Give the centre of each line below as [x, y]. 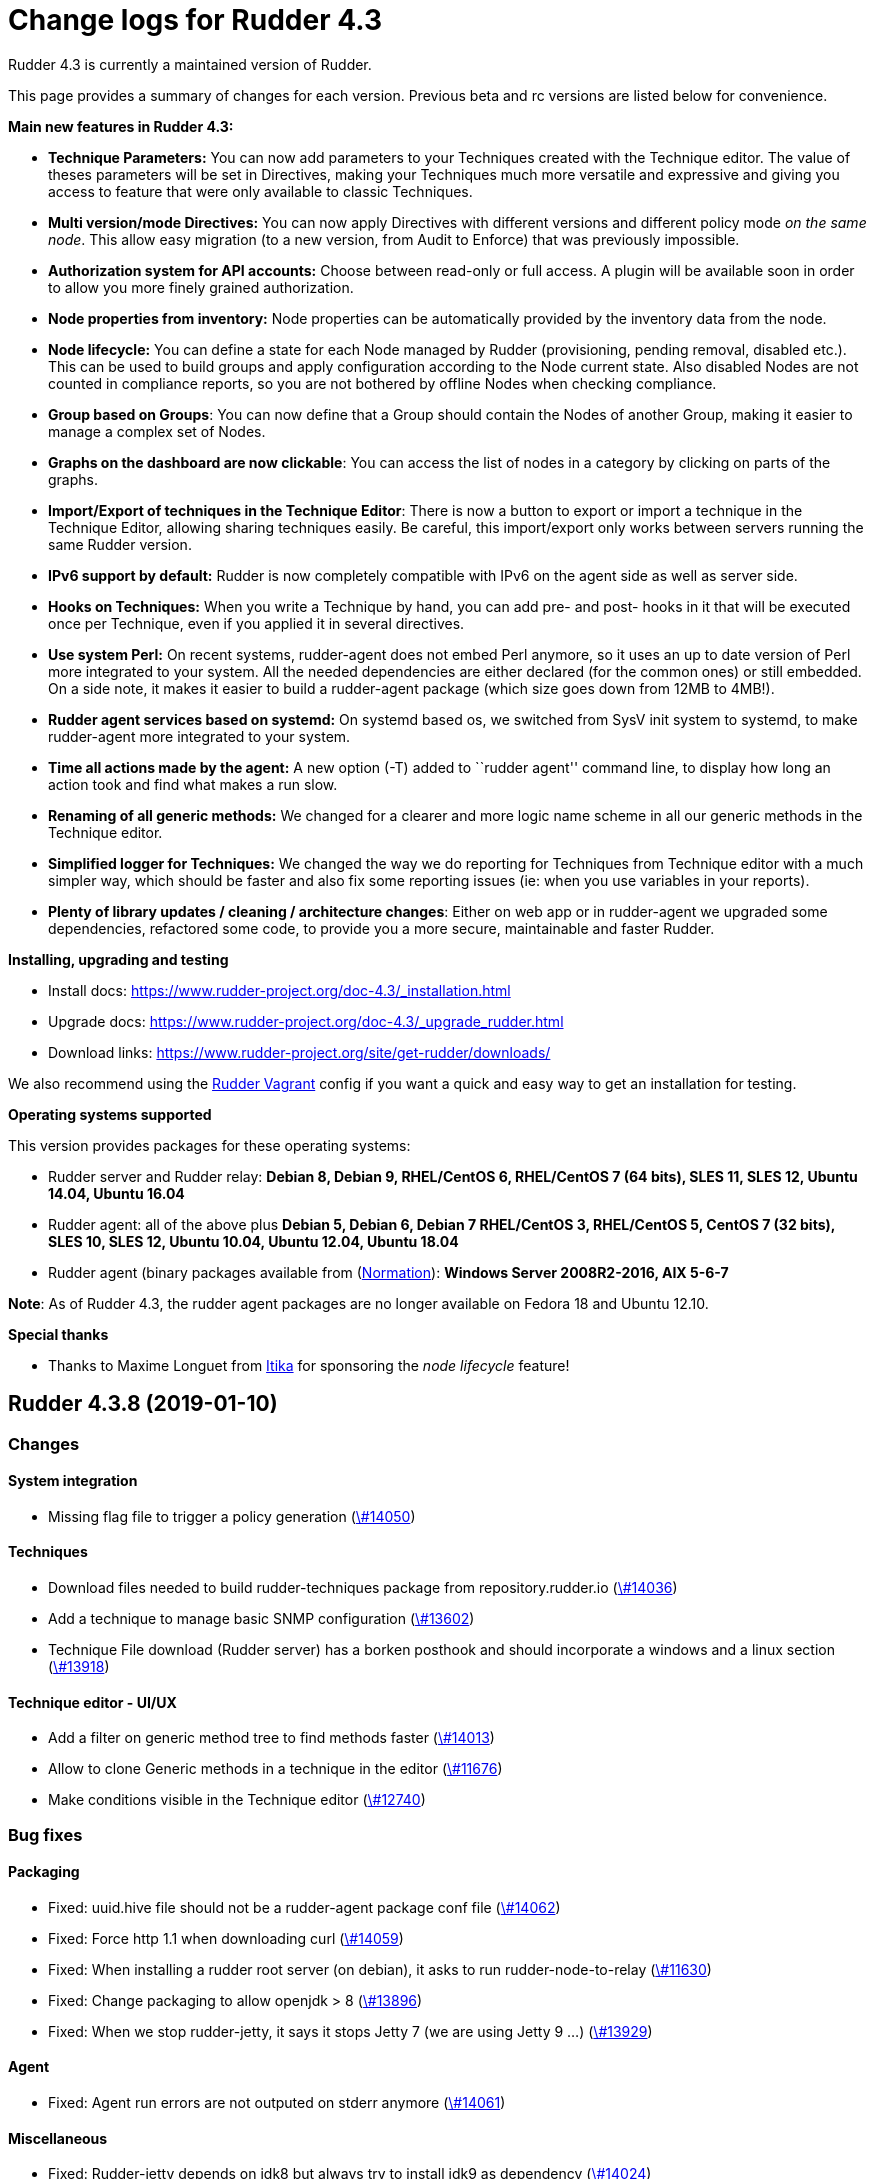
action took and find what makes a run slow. [193, 784]
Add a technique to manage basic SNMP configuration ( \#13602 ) [261, 1619]
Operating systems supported [110, 1114]
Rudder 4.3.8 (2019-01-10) [143, 1404]
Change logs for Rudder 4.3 [195, 20]
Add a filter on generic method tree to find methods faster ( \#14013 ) [271, 1738]
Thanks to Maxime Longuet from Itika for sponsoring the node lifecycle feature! [309, 1365]
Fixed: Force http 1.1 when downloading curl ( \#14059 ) [226, 1938]
